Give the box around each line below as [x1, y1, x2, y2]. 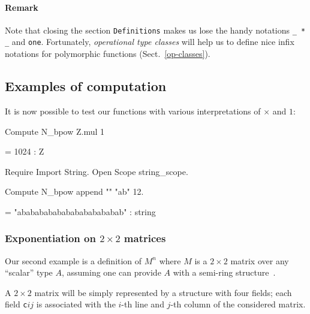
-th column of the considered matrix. [170, 298, 306, 310]
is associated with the [36, 298, 116, 310]
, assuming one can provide [62, 266, 161, 279]
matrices [124, 231, 166, 246]
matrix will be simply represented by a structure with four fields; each [34, 286, 292, 298]
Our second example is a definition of [5, 254, 142, 267]
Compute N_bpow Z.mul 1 [5, 125, 105, 137]
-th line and [121, 298, 164, 310]
